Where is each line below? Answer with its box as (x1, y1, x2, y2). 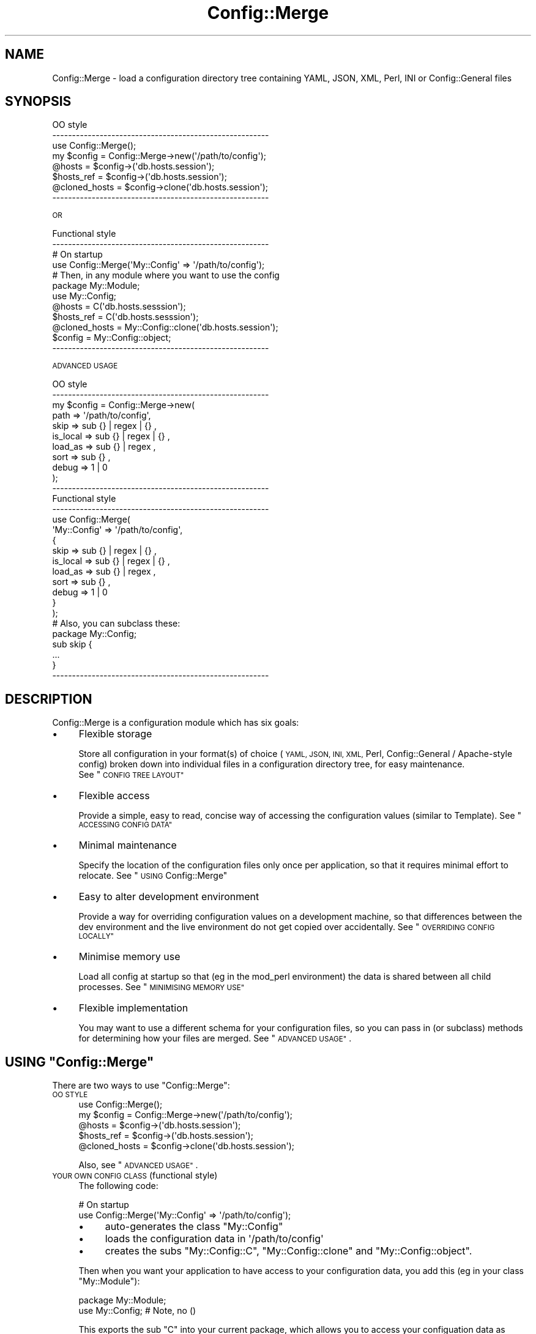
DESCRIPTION (5, 691, 92, 707)
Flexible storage (78, 728, 152, 740)
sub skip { (52, 639, 92, 650)
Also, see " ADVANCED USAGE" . (78, 1160, 198, 1171)
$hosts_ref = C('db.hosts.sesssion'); (52, 311, 199, 322)
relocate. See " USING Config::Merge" (78, 870, 228, 881)
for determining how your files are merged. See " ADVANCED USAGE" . (78, 1033, 352, 1044)
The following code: (78, 1180, 158, 1191)
